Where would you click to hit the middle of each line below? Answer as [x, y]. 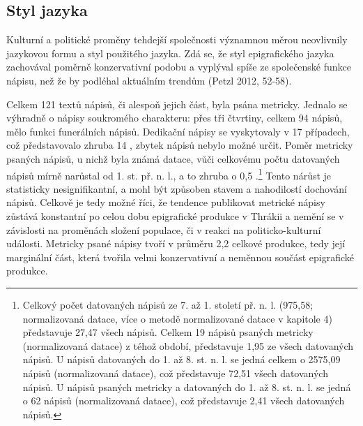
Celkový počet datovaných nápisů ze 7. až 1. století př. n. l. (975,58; [168, 304]
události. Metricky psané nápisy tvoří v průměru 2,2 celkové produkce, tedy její [176, 243]
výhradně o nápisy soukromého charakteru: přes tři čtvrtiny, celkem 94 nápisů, [175, 118]
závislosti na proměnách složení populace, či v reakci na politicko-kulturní [164, 229]
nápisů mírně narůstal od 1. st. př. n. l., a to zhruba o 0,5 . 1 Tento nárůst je [169, 174]
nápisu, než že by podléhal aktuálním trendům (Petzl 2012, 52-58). [149, 80]
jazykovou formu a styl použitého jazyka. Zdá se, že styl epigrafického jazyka [170, 53]
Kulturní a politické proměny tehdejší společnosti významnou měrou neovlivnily [177, 39]
